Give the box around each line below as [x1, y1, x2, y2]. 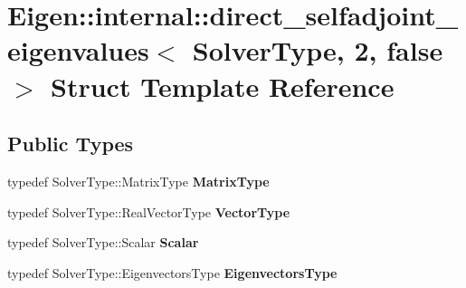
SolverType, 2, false [192, 32, 443, 69]
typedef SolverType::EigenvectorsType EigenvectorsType [7, 263, 338, 282]
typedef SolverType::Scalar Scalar [7, 233, 199, 252]
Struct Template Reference [51, 67, 395, 104]
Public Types [7, 130, 134, 158]
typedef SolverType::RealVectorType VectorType [7, 202, 290, 221]
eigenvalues [7, 32, 149, 69]
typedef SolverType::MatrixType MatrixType [7, 171, 270, 190]
